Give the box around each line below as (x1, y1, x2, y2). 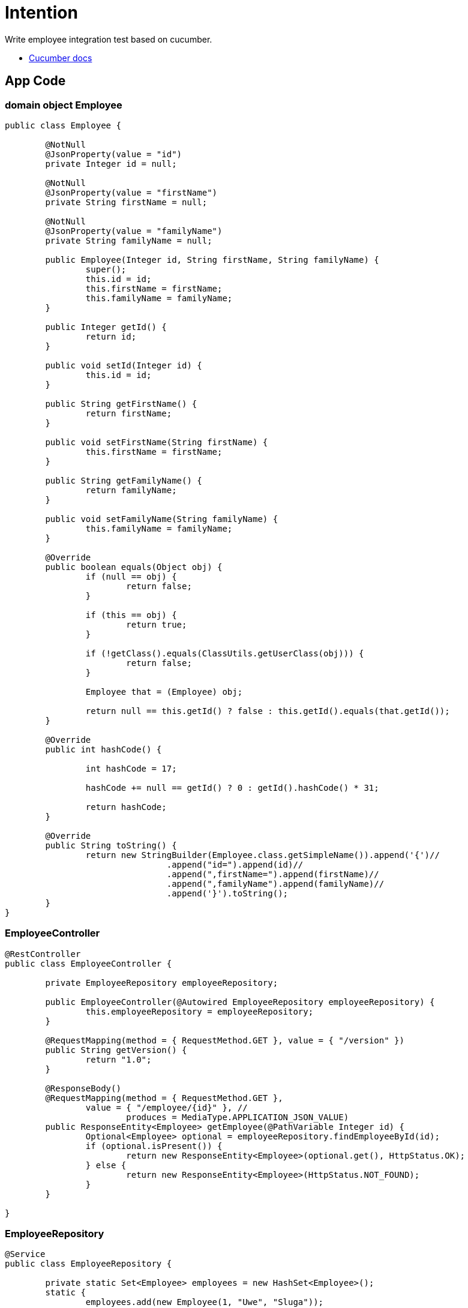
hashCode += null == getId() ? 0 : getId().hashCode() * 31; (85, 782, 379, 793)
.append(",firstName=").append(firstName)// (166, 869, 379, 879)
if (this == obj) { (85, 610, 177, 620)
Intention (5, 2, 78, 23)
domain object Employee (5, 98, 122, 111)
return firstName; (85, 408, 172, 418)
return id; (85, 331, 137, 341)
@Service (5, 1249, 46, 1259)
